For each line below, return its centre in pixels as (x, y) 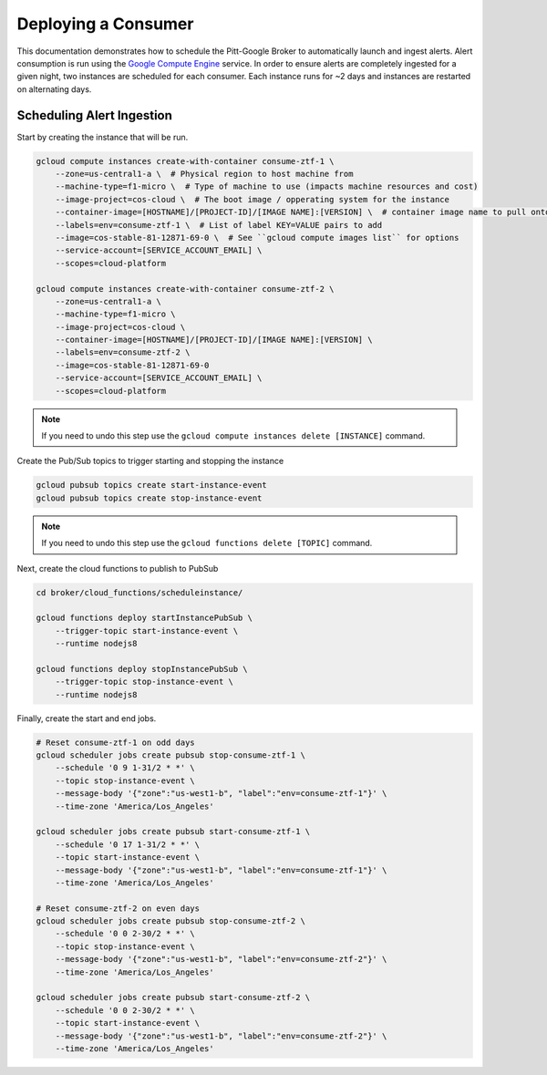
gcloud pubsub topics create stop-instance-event (149, 498)
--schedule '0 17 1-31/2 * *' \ (128, 844)
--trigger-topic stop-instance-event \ (144, 682)
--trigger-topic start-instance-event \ (147, 631)
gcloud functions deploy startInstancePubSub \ (144, 618)
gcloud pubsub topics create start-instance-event (152, 485)
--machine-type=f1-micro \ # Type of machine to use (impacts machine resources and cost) (267, 186)
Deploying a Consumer (105, 24)
